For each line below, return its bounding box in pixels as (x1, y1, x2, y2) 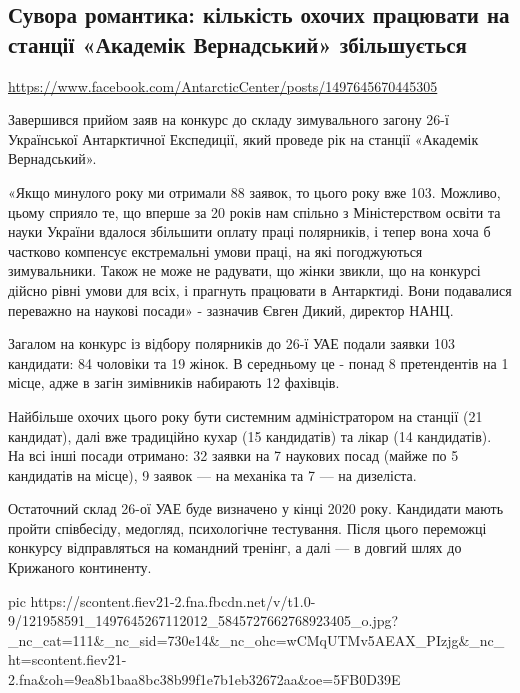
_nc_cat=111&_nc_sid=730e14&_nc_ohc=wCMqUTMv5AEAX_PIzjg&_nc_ (8, 629, 505, 650)
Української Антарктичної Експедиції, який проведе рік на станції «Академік (8, 128, 479, 149)
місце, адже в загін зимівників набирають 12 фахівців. (8, 372, 340, 393)
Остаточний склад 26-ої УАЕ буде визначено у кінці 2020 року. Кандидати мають (8, 498, 504, 519)
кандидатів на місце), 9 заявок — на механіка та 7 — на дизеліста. (8, 464, 417, 485)
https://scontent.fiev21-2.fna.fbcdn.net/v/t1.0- (30, 590, 316, 611)
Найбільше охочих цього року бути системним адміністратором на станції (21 (8, 405, 483, 426)
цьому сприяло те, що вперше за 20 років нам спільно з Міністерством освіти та (8, 201, 501, 222)
